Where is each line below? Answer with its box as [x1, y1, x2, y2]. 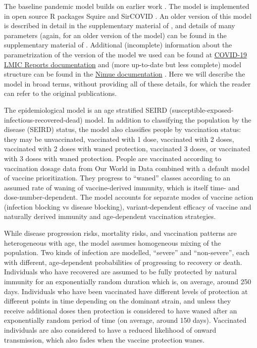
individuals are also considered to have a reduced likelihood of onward [4, 325, 216, 335]
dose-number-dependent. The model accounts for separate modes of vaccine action [4, 192, 254, 202]
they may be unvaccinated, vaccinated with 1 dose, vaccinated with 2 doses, [4, 133, 234, 144]
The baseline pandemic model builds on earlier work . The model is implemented [4, 1, 250, 11]
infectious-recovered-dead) [4, 114, 83, 125]
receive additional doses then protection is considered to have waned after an [4, 305, 237, 315]
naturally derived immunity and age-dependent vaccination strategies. [4, 211, 216, 221]
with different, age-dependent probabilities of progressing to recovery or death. [4, 257, 242, 267]
